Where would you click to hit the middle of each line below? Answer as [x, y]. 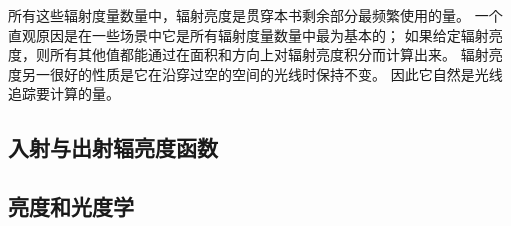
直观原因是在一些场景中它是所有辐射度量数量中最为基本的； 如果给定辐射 [248, 34]
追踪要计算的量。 [64, 93]
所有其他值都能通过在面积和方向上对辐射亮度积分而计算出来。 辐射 [269, 54]
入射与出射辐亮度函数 [113, 147]
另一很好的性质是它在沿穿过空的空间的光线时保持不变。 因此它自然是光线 [262, 73]
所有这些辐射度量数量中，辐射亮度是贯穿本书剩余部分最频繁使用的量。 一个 [255, 15]
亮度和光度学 [71, 206]
